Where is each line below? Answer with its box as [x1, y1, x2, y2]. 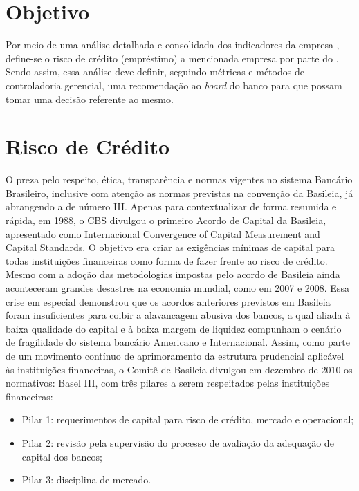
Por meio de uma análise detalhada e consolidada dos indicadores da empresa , [6, 37, 340, 52]
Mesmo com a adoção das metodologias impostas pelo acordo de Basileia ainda [6, 267, 340, 281]
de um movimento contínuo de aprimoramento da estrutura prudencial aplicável [6, 348, 344, 362]
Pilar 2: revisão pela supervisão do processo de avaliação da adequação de [21, 435, 334, 450]
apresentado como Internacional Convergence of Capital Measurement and [6, 226, 320, 241]
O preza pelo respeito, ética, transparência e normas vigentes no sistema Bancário [6, 172, 353, 187]
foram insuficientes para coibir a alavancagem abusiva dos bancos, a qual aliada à [6, 308, 351, 322]
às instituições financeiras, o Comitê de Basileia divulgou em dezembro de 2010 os [6, 362, 353, 376]
